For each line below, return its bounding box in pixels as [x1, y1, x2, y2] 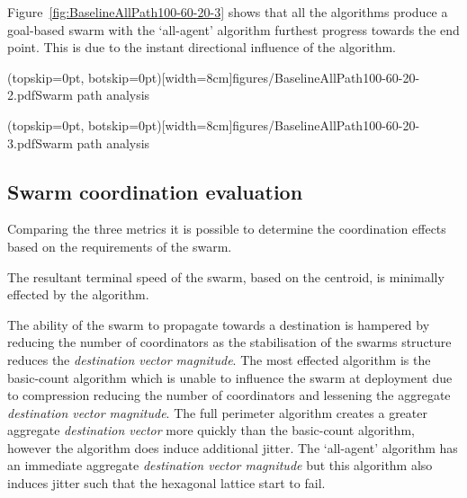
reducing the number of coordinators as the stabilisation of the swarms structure [7, 333, 452, 351]
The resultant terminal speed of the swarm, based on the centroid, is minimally [7, 267, 445, 286]
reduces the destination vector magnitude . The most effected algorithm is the [7, 350, 431, 369]
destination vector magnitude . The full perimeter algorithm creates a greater [7, 403, 427, 422]
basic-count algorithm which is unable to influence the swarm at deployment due [7, 368, 453, 387]
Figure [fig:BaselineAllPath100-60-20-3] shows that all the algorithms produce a [7, 3, 448, 21]
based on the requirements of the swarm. [7, 236, 232, 255]
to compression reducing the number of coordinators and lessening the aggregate [7, 386, 451, 405]
